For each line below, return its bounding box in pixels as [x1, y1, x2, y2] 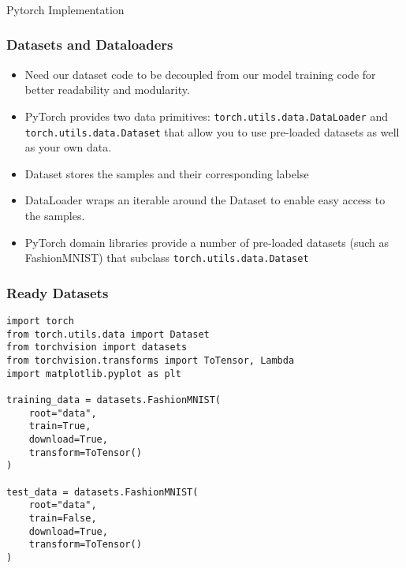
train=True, [28, 420, 91, 432]
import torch [6, 316, 74, 327]
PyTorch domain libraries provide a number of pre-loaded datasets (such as [24, 234, 389, 250]
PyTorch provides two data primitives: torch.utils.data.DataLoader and [24, 107, 388, 124]
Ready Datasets [6, 282, 109, 302]
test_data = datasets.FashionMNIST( [6, 486, 199, 498]
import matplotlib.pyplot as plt [6, 368, 181, 379]
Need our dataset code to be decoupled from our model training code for [24, 65, 376, 82]
